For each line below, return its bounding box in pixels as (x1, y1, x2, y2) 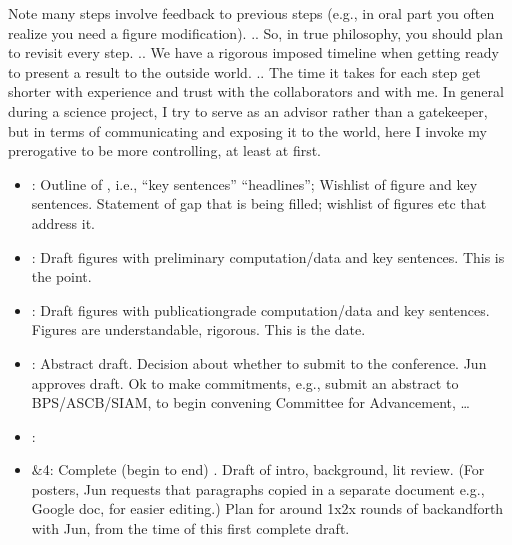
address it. (31, 212, 95, 233)
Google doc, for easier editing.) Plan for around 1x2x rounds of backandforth (31, 498, 504, 519)
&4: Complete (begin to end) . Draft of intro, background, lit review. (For (31, 459, 485, 480)
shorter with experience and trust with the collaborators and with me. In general (8, 81, 504, 102)
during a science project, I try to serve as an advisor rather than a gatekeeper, (8, 100, 488, 121)
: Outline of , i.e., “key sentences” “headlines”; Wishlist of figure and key (31, 173, 478, 194)
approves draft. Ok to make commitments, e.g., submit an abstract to (31, 372, 459, 393)
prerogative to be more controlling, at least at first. (8, 140, 322, 161)
